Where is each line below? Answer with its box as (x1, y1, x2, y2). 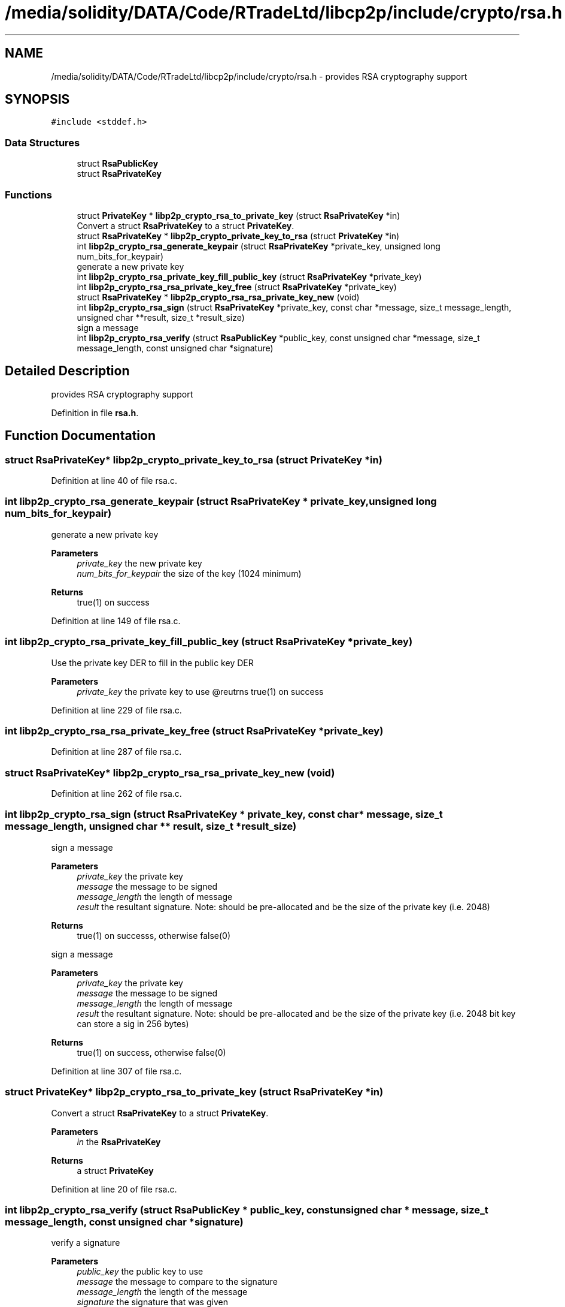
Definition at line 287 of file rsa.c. (51, 746, 182, 757)
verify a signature (51, 1237, 120, 1248)
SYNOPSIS (5, 92, 70, 107)
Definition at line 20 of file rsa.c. (51, 1183, 177, 1194)
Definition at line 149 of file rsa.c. (51, 615, 181, 626)
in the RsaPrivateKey (77, 1136, 161, 1147)
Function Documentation (5, 428, 156, 444)
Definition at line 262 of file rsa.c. (51, 788, 182, 799)
